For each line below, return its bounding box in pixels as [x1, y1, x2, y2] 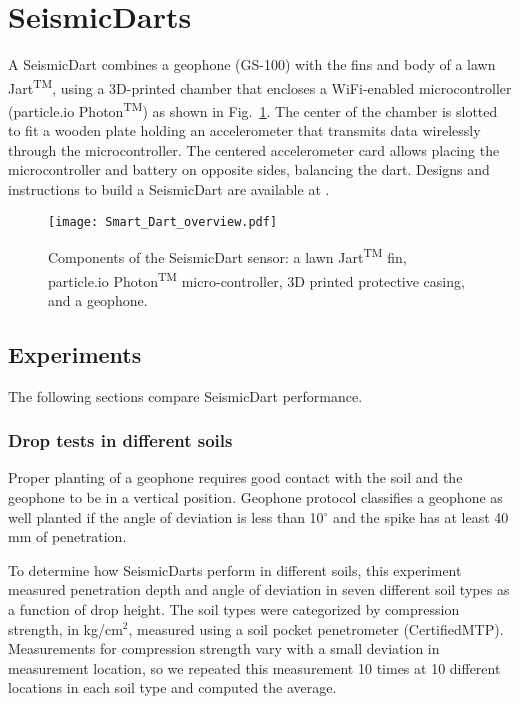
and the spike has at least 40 [333, 506, 509, 527]
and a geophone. [48, 289, 148, 310]
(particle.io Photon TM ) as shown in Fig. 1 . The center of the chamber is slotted [8, 97, 498, 121]
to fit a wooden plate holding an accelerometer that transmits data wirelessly [8, 120, 481, 141]
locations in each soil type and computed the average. [8, 677, 337, 698]
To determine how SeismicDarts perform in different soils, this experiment [8, 559, 462, 580]
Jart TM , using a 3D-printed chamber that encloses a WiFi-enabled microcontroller [8, 74, 512, 98]
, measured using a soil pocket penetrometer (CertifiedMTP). [128, 618, 504, 639]
